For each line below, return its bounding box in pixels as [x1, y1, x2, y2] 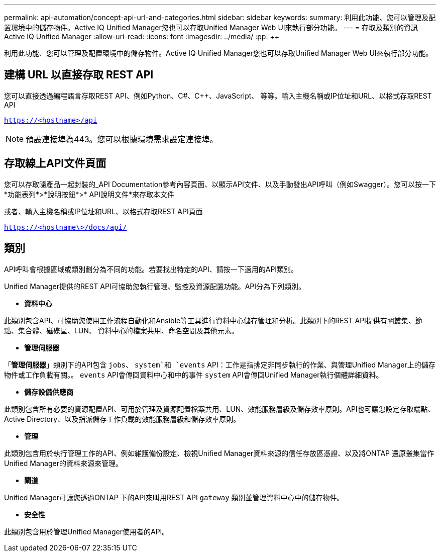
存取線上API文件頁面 [4, 157, 106, 170]
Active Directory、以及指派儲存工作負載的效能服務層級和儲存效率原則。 [4, 414, 241, 423]
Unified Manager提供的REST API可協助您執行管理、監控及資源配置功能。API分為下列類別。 [4, 282, 306, 291]
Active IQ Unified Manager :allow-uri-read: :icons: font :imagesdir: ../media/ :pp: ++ [4, 32, 279, 41]
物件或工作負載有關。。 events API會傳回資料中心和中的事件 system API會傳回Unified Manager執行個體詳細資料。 [4, 370, 383, 379]
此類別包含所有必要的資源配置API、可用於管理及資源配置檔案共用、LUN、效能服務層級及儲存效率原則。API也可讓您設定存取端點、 [4, 404, 435, 413]
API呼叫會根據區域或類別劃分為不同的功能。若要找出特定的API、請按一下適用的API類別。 [4, 264, 298, 273]
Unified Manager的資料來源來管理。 [4, 458, 123, 468]
